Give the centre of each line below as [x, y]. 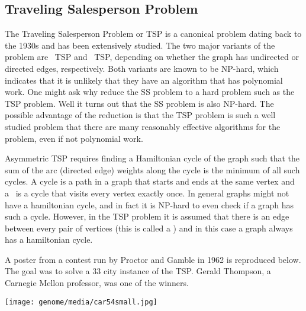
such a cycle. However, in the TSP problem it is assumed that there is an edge [147, 216]
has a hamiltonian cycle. [49, 239]
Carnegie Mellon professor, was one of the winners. [97, 283]
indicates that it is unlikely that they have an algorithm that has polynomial [144, 80]
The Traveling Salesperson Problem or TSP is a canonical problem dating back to [153, 34]
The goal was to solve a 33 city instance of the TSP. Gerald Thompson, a [138, 271]
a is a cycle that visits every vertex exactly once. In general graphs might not [147, 193]
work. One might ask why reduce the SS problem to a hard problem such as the [150, 92]
